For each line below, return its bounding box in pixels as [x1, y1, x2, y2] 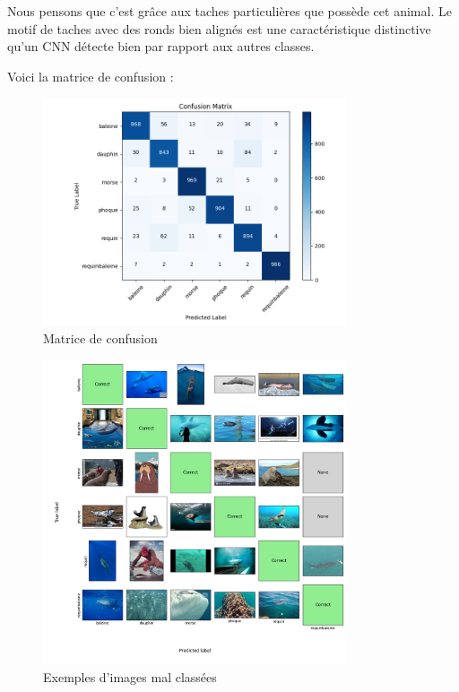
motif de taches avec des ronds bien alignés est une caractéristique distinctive [7, 19, 431, 38]
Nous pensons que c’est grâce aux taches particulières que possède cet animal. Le [7, 2, 452, 20]
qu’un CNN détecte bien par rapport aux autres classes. [7, 37, 315, 56]
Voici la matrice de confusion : [7, 66, 174, 85]
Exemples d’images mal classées [43, 667, 217, 686]
